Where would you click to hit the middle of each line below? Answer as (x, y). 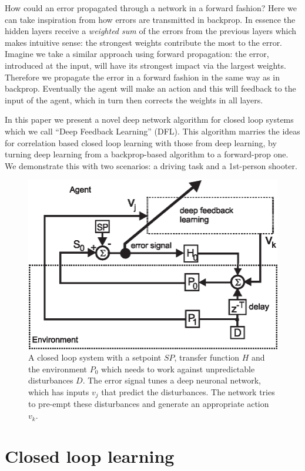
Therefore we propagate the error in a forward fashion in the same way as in (142, 77)
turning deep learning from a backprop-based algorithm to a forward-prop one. (147, 154)
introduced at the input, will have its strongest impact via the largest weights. (145, 65)
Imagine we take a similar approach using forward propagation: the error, (137, 54)
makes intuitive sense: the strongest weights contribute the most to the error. (144, 42)
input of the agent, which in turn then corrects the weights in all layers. (134, 100)
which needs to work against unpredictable (178, 369)
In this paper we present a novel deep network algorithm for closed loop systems (149, 120)
